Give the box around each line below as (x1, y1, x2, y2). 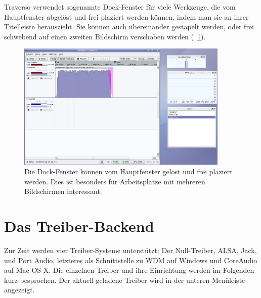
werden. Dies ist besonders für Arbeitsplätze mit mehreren (24, 176, 205, 186)
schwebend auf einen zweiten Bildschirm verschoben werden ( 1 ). (4, 31, 206, 41)
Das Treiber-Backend (4, 216, 154, 236)
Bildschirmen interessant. (24, 186, 102, 196)
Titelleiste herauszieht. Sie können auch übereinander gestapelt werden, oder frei (4, 21, 254, 32)
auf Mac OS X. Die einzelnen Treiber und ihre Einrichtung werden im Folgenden (4, 265, 254, 275)
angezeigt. (4, 284, 35, 295)
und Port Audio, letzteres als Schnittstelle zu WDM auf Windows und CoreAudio (4, 255, 257, 265)
